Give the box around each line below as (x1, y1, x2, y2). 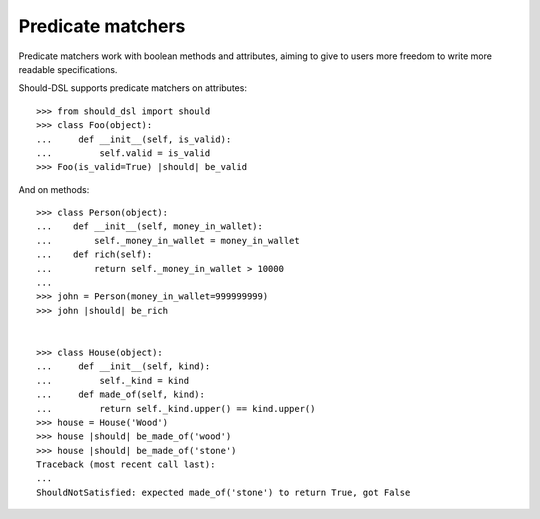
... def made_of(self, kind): (36, 389, 205, 400)
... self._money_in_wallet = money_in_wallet (36, 235, 300, 246)
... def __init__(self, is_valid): (36, 133, 232, 145)
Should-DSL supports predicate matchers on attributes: (18, 82, 247, 94)
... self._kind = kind (36, 375, 190, 386)
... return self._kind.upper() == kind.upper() (36, 403, 316, 414)
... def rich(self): (36, 249, 153, 260)
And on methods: (18, 183, 90, 195)
